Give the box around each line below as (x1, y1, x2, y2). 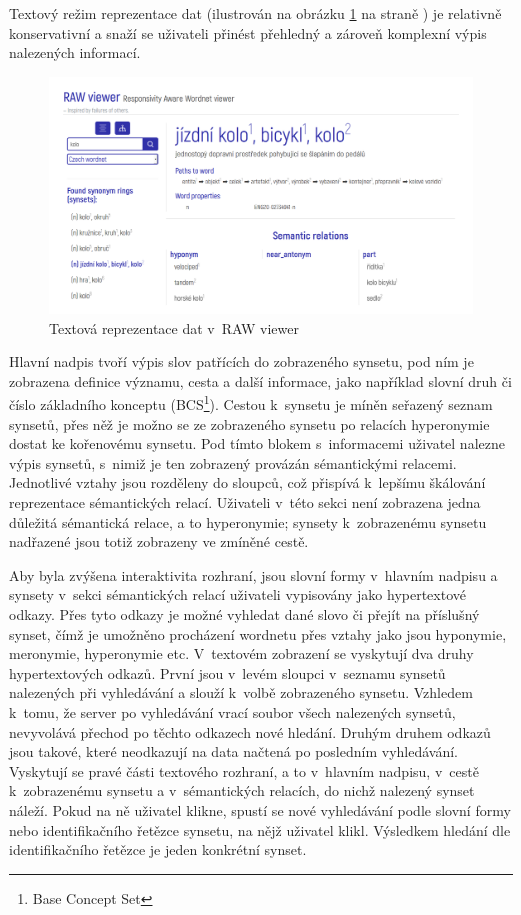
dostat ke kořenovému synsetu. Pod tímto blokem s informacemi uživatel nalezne (9, 433, 505, 454)
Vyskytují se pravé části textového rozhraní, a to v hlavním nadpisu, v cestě (9, 760, 479, 781)
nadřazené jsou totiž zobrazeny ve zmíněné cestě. (9, 531, 309, 552)
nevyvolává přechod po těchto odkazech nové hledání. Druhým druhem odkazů (9, 721, 491, 742)
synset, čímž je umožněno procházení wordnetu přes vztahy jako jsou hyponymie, (9, 623, 507, 644)
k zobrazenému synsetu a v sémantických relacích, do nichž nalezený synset (9, 780, 475, 801)
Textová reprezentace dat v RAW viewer (49, 317, 299, 338)
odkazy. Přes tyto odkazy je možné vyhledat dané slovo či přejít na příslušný (9, 604, 480, 624)
